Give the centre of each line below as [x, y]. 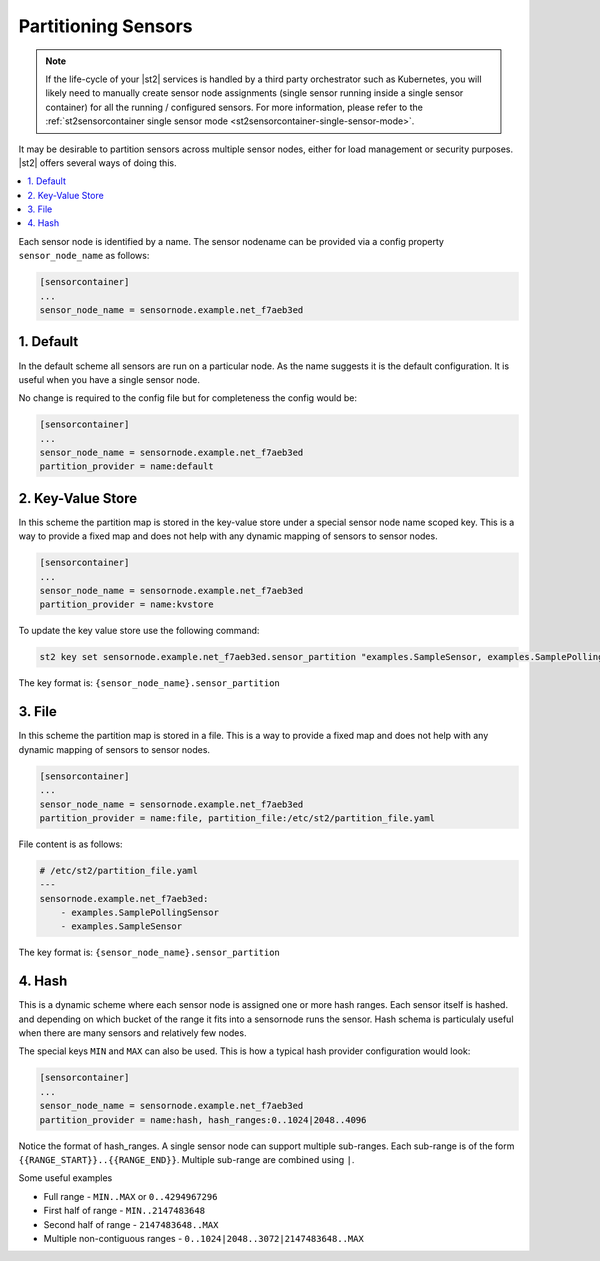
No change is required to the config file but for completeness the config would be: [187, 398]
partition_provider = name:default [126, 466]
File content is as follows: [71, 844]
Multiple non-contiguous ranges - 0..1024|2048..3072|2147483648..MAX [203, 1238]
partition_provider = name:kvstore [126, 604]
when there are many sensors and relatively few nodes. [132, 1033]
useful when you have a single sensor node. [109, 379]
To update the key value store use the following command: [139, 631]
